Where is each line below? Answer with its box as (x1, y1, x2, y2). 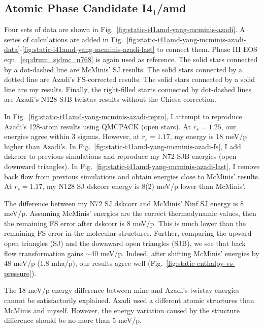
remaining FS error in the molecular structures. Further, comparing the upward (4, 228, 252, 238)
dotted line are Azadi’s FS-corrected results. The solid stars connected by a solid (4, 74, 255, 85)
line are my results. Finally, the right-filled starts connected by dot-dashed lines (4, 84, 251, 94)
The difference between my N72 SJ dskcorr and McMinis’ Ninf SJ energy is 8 (4, 198, 244, 208)
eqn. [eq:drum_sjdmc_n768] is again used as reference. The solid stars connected (4, 53, 258, 64)
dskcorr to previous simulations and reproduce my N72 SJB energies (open (4, 151, 237, 161)
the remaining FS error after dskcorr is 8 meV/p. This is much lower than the (4, 217, 246, 228)
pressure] (4, 267, 31, 278)
